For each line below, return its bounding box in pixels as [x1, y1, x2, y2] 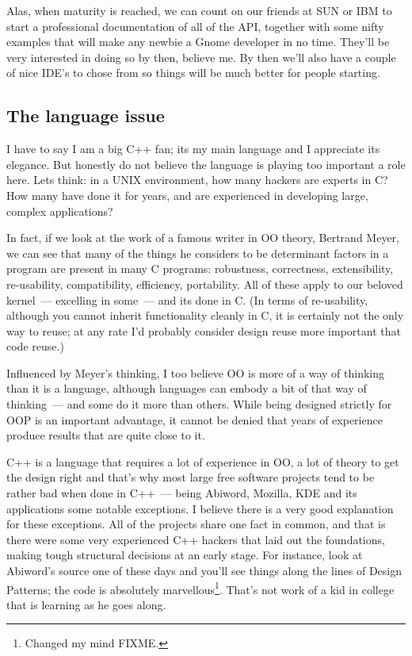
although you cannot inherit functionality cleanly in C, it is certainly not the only [6, 307, 404, 324]
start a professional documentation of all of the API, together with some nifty [6, 17, 384, 34]
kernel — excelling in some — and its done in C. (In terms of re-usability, [6, 291, 368, 308]
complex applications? [6, 202, 113, 219]
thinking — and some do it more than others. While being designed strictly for [6, 396, 392, 412]
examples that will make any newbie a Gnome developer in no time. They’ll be [6, 33, 390, 50]
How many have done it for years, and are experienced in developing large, [6, 186, 368, 203]
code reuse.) [6, 338, 64, 355]
